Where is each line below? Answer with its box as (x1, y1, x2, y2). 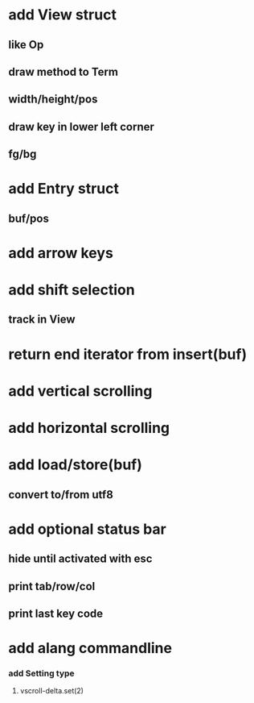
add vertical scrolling (8, 381, 153, 400)
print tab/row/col (8, 579, 96, 593)
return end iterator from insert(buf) (8, 345, 248, 364)
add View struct (8, 6, 117, 24)
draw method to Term (8, 64, 119, 78)
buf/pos (8, 211, 50, 225)
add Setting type (8, 668, 75, 679)
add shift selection (8, 281, 135, 299)
